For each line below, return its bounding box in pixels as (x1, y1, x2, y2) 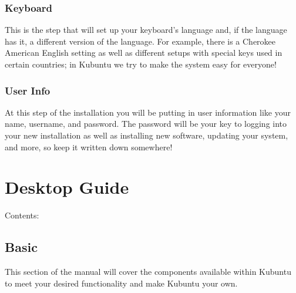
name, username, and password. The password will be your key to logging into (5, 117, 287, 130)
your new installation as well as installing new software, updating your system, (5, 129, 288, 141)
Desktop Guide (5, 175, 129, 199)
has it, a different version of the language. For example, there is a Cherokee (5, 35, 276, 47)
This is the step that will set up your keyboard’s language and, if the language (5, 23, 287, 36)
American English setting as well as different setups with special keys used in (5, 46, 282, 59)
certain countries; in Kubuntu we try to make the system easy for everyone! (5, 58, 277, 70)
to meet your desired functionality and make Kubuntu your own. (5, 277, 238, 289)
